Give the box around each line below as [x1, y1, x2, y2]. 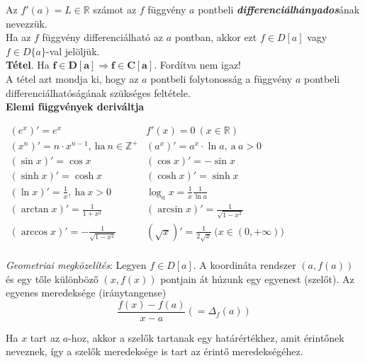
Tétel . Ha [6, 57, 50, 72]
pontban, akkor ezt [174, 30, 257, 45]
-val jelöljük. [45, 43, 100, 58]
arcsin [157, 204, 184, 215]
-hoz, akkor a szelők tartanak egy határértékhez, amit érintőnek [68, 330, 344, 345]
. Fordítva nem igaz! [154, 57, 241, 72]
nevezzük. [6, 16, 47, 30]
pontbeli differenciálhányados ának [198, 2, 360, 16]
